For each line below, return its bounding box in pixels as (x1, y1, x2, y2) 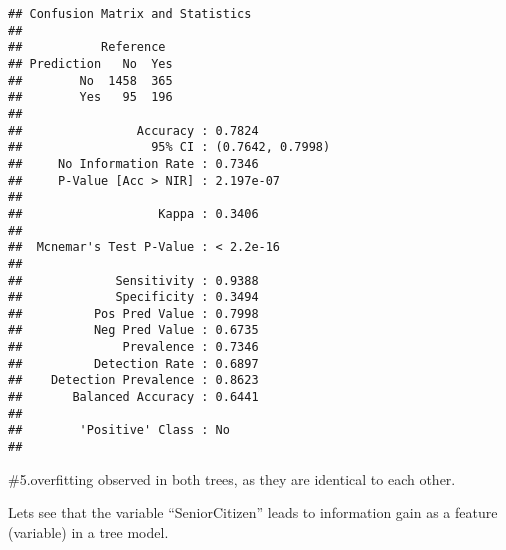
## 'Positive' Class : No (8, 423, 230, 438)
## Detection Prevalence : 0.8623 (8, 373, 259, 388)
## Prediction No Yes (8, 56, 173, 71)
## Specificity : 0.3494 (8, 290, 259, 305)
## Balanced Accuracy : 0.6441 (8, 390, 259, 405)
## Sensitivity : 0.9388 (8, 273, 259, 288)
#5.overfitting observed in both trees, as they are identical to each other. (8, 468, 456, 489)
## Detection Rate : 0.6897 (8, 356, 259, 371)
